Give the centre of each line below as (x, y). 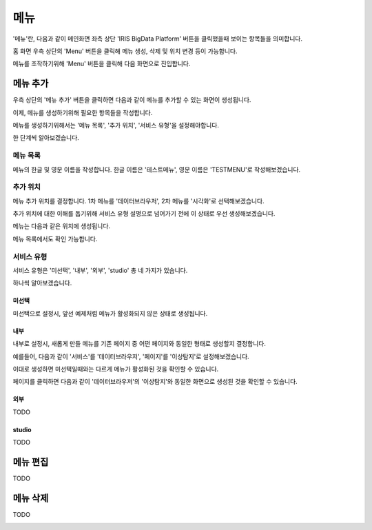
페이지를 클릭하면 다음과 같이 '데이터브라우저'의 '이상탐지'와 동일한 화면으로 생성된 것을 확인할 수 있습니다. (155, 382)
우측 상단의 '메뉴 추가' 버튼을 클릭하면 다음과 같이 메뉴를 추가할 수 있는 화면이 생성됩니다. (132, 100)
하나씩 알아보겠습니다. (42, 283)
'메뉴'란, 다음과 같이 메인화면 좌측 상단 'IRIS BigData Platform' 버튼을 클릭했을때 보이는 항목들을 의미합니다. (158, 39)
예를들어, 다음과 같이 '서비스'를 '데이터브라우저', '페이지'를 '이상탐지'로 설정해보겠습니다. (131, 356)
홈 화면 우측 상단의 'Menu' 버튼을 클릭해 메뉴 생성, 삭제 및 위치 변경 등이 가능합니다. (125, 51)
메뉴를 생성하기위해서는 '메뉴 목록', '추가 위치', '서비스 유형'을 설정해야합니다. (116, 125)
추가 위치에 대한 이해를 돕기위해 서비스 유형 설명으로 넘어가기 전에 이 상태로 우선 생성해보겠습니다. (144, 214)
